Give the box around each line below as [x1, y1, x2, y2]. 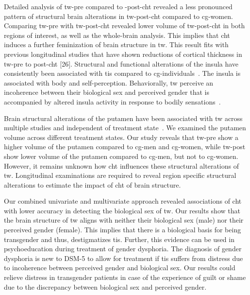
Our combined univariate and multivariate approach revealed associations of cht [4, 196, 242, 206]
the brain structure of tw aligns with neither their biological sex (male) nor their [4, 215, 244, 225]
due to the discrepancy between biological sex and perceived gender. [4, 281, 207, 292]
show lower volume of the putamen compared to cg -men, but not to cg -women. [4, 151, 238, 161]
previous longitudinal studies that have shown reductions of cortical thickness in [4, 49, 242, 59]
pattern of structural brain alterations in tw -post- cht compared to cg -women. [4, 11, 233, 21]
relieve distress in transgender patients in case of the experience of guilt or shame [4, 272, 246, 282]
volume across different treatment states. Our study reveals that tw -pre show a [4, 132, 238, 142]
